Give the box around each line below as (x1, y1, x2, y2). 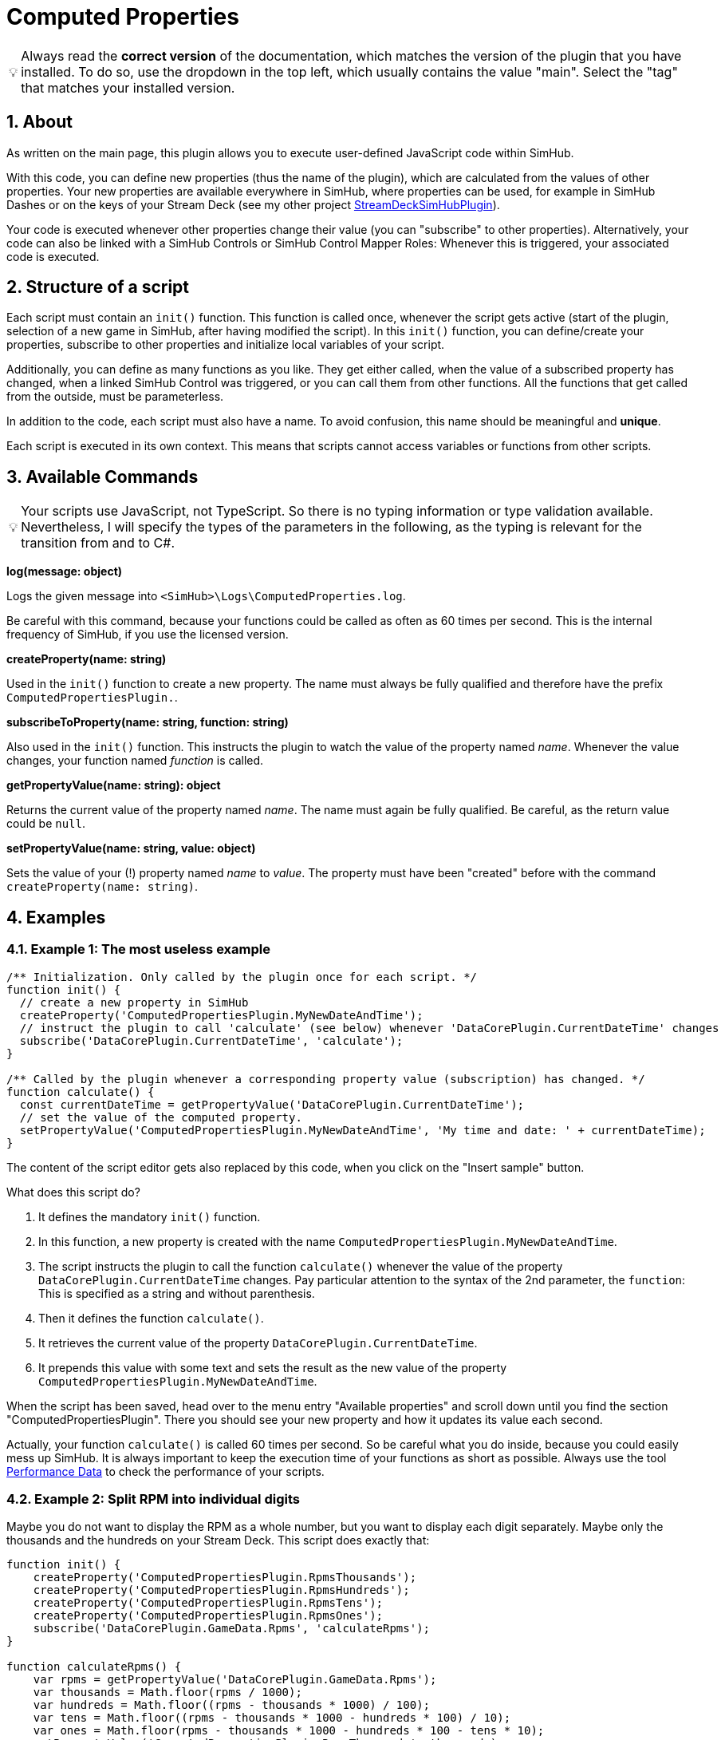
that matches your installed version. (21, 79, 235, 96)
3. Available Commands (6, 466, 199, 487)
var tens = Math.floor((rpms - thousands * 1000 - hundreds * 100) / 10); (33, 1711, 511, 1725)
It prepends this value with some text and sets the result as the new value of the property (38, 1360, 507, 1374)
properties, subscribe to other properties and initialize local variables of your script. (6, 338, 445, 352)
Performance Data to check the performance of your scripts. (6, 1464, 325, 1478)
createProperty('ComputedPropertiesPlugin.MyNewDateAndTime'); (19, 1008, 424, 1022)
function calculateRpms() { (6, 1660, 182, 1674)
